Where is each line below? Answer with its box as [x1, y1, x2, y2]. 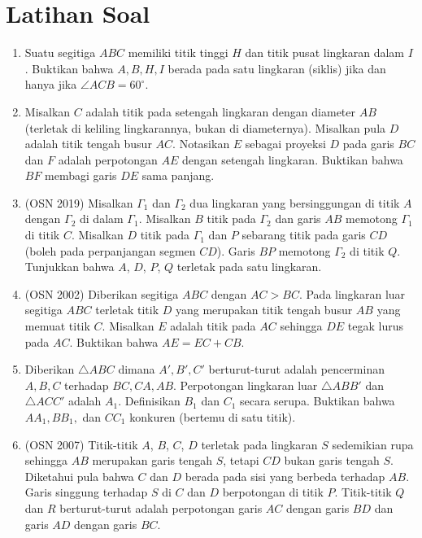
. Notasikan [172, 135, 230, 152]
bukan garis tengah [284, 452, 380, 469]
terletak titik [95, 301, 159, 318]
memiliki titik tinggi [128, 44, 228, 61]
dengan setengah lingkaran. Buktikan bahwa [182, 151, 403, 168]
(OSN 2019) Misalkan [24, 194, 133, 211]
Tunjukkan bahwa [24, 258, 115, 275]
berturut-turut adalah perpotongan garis [59, 499, 263, 516]
